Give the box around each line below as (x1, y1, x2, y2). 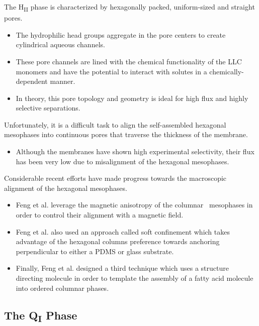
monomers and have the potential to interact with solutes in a (16, 66, 207, 76)
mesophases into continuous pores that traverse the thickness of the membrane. (4, 129, 248, 140)
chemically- (209, 66, 244, 76)
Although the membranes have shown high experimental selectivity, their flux (16, 146, 254, 157)
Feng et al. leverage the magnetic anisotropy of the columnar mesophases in (16, 199, 253, 210)
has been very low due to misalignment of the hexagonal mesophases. (16, 156, 229, 166)
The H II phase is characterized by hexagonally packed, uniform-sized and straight (4, 2, 255, 13)
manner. (50, 76, 75, 86)
